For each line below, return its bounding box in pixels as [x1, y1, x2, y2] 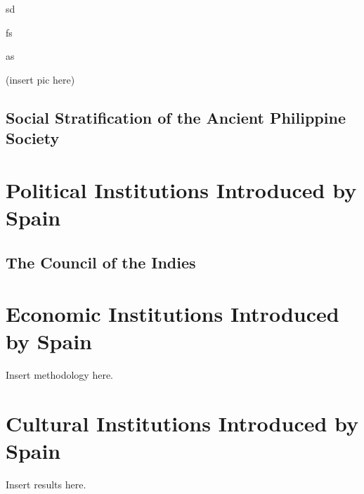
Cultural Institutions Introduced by [6, 408, 359, 437]
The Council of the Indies [6, 251, 196, 273]
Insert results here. [6, 477, 86, 492]
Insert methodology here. [6, 368, 113, 382]
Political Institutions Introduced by [6, 175, 357, 204]
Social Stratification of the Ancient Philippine [6, 106, 346, 128]
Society [6, 127, 60, 149]
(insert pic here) [6, 72, 75, 86]
